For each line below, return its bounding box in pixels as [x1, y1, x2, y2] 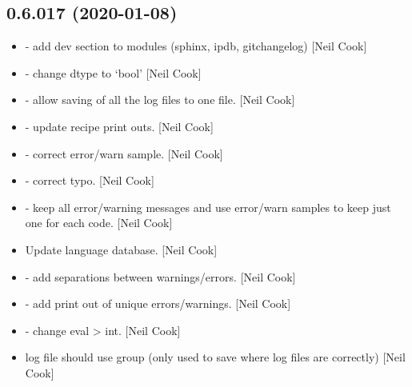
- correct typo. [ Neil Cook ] [25, 172, 154, 189]
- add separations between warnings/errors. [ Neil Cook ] [25, 268, 296, 285]
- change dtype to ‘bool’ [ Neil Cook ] [25, 64, 202, 81]
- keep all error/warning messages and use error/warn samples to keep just [25, 198, 391, 215]
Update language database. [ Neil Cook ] [25, 241, 218, 257]
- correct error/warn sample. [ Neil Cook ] [25, 145, 223, 162]
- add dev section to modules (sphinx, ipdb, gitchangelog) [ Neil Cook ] [25, 38, 367, 54]
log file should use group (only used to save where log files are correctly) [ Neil [25, 349, 406, 365]
